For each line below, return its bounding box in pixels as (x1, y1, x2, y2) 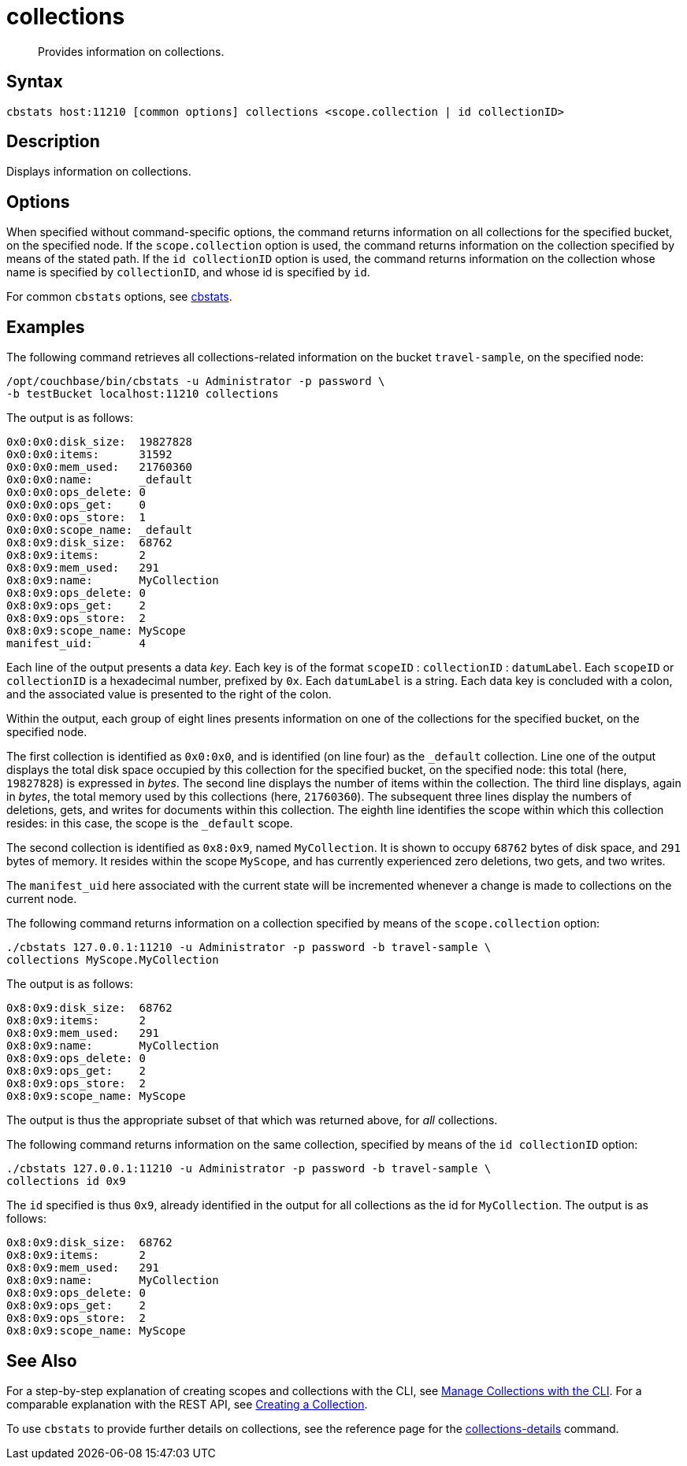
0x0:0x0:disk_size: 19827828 (6, 435, 193, 449)
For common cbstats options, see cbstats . (6, 290, 232, 304)
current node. (6, 892, 77, 906)
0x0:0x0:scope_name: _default (6, 524, 193, 537)
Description (6, 131, 100, 152)
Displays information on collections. (6, 165, 191, 179)
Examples (6, 317, 85, 337)
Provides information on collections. (38, 44, 225, 58)
